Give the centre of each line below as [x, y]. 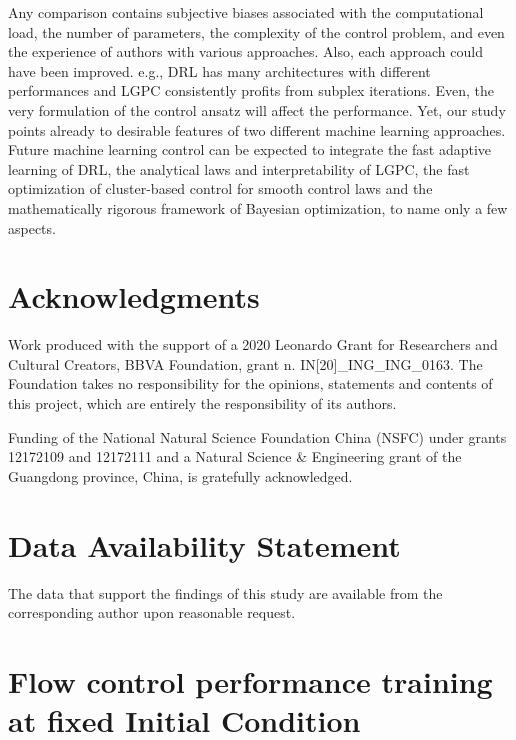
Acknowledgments [134, 296]
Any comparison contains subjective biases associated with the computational [246, 12]
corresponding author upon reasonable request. [152, 612]
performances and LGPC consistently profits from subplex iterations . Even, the [251, 90]
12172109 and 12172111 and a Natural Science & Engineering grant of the [235, 456]
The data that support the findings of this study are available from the [225, 592]
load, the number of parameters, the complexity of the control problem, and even [256, 31]
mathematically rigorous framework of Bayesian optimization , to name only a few [258, 207]
